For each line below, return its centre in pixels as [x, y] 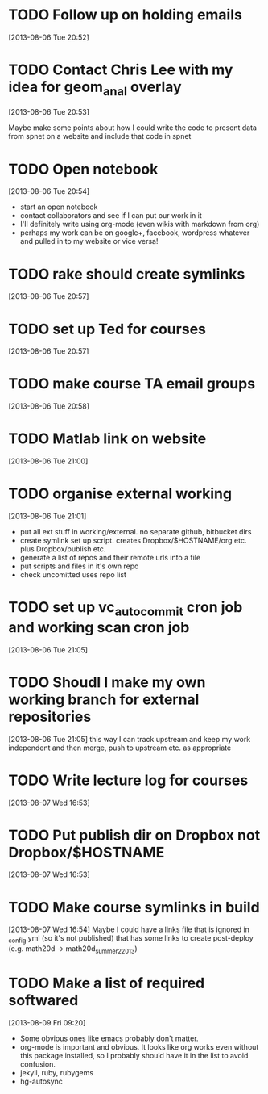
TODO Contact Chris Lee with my [121, 70]
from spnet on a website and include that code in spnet [100, 136]
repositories [50, 717]
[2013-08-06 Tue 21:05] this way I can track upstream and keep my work [130, 739]
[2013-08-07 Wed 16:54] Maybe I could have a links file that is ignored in [129, 929]
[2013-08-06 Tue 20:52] [49, 37]
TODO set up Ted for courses [107, 329]
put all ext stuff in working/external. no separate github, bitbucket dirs [136, 532]
